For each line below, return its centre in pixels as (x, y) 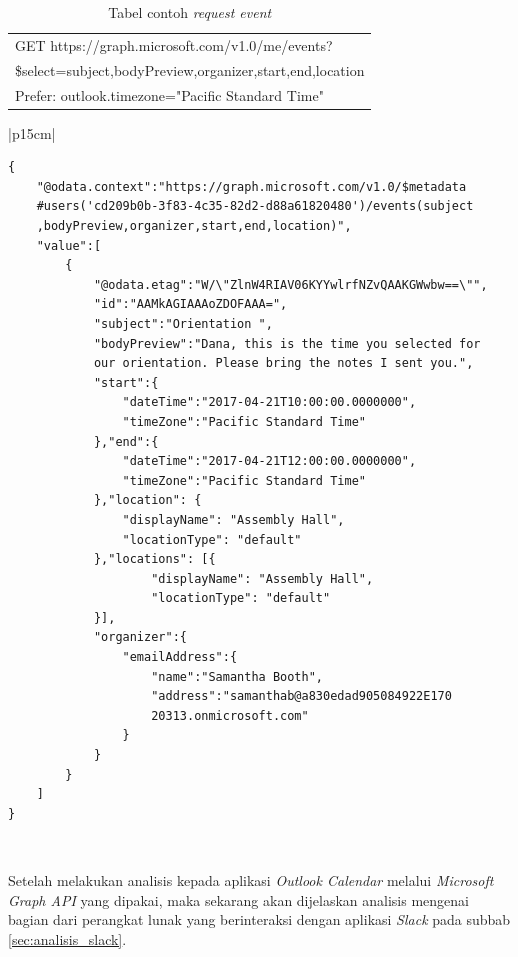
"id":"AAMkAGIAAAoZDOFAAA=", (190, 304)
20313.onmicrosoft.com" (230, 715)
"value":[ (69, 245)
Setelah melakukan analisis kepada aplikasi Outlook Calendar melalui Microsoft (251, 880)
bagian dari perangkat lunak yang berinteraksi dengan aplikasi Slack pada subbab (259, 919)
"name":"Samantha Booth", (237, 676)
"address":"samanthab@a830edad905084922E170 (301, 696)
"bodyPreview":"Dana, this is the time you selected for (287, 343)
